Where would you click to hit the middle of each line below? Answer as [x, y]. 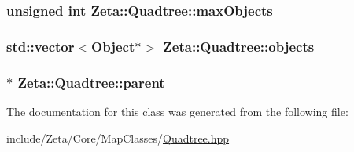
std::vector [41, 46]
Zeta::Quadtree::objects [239, 46]
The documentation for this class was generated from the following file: [177, 111]
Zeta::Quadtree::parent [91, 82]
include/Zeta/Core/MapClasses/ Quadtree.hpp [118, 138]
